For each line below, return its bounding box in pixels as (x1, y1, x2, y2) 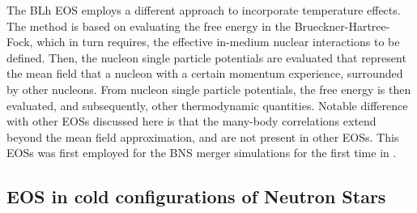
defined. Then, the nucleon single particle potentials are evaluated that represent (6, 49, 406, 66)
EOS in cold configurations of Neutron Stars (6, 184, 386, 209)
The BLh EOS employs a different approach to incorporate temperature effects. (6, 2, 401, 18)
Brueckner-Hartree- (294, 17, 390, 34)
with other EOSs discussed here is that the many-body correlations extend (6, 113, 377, 130)
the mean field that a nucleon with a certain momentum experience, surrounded (6, 65, 403, 82)
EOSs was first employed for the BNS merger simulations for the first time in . (6, 144, 397, 161)
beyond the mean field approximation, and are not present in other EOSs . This (6, 128, 399, 145)
